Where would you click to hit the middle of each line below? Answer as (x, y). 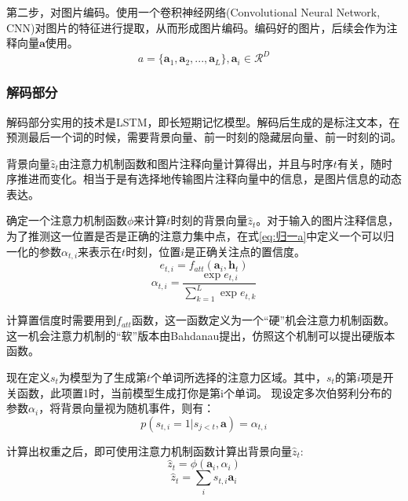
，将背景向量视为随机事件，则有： (127, 408)
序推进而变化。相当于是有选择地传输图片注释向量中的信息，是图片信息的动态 (204, 179)
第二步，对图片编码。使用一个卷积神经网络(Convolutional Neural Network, (193, 12)
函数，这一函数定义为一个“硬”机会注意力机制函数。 (263, 320)
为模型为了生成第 (102, 377)
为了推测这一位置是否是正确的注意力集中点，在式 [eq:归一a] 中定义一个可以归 (200, 236)
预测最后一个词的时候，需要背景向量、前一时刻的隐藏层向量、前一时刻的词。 (204, 137)
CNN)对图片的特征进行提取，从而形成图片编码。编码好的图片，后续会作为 (197, 27)
